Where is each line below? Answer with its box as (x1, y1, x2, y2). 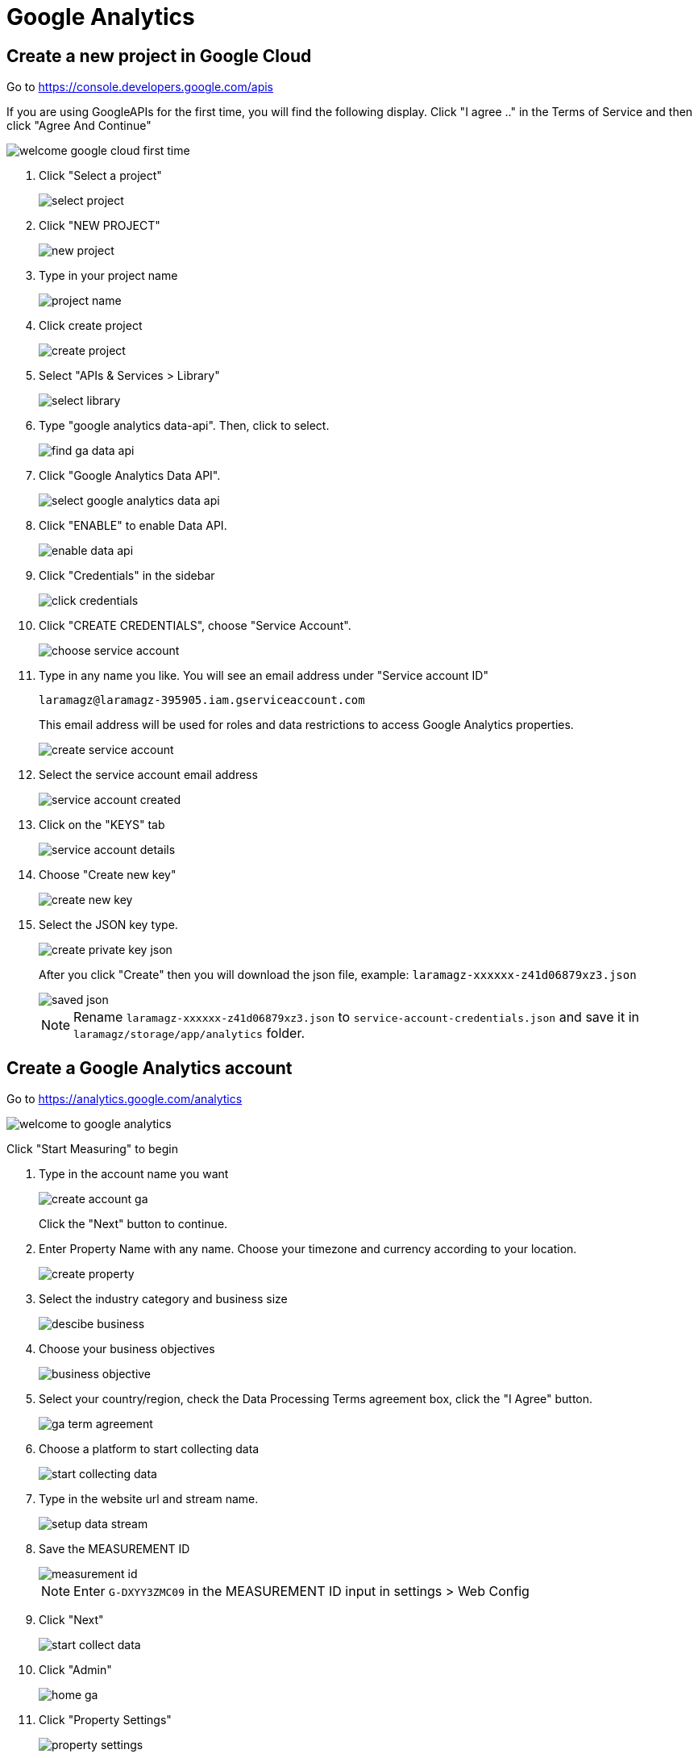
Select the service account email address (39, 768, 258, 782)
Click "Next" (39, 1613, 104, 1627)
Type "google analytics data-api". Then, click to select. (39, 419, 330, 433)
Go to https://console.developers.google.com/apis (6, 80, 274, 94)
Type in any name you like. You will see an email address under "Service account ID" (39, 669, 488, 683)
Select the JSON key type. (39, 918, 178, 932)
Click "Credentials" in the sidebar (39, 569, 215, 583)
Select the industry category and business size (39, 1292, 288, 1306)
